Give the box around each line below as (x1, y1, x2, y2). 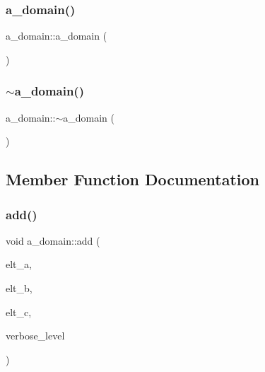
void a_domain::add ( (6, 233, 100, 248)
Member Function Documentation (6, 168, 260, 190)
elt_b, (6, 281, 33, 295)
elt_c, (6, 304, 32, 319)
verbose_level (6, 328, 65, 343)
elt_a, (6, 257, 32, 272)
